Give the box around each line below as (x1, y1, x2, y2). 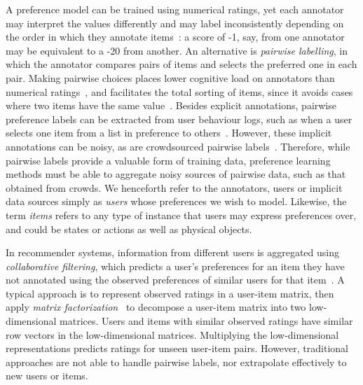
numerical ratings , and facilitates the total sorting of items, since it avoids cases (6, 84, 353, 99)
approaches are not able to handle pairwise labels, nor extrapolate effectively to (6, 354, 347, 369)
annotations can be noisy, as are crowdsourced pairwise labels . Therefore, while (6, 139, 350, 153)
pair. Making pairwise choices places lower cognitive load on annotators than (6, 70, 335, 85)
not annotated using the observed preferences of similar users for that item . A (6, 272, 345, 287)
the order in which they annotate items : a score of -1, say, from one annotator (6, 29, 345, 44)
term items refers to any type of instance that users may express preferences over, (6, 207, 357, 222)
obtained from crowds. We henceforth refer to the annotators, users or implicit (6, 180, 343, 195)
